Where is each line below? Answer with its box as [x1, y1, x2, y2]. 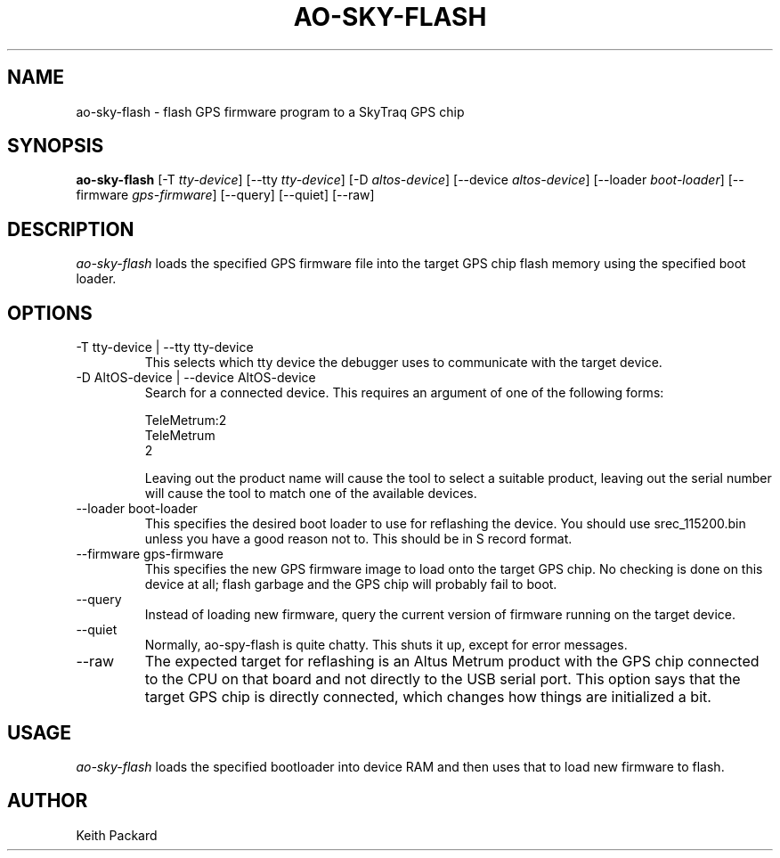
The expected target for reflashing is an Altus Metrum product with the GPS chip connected [144, 652, 760, 671]
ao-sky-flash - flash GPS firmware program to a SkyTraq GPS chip [76, 103, 465, 119]
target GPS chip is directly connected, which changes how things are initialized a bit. [144, 688, 711, 707]
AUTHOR [7, 789, 88, 813]
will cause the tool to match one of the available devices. [144, 486, 477, 502]
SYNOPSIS [7, 135, 104, 158]
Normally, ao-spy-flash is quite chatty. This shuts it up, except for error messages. [144, 637, 628, 653]
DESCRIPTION [7, 217, 134, 241]
